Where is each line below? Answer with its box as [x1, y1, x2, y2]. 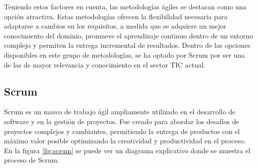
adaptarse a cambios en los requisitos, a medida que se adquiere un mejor [4, 21, 226, 31]
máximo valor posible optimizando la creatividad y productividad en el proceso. [4, 135, 246, 146]
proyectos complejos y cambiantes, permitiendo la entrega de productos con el [4, 126, 240, 136]
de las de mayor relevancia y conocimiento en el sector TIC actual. [4, 59, 206, 69]
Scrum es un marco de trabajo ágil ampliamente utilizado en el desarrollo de [4, 106, 236, 117]
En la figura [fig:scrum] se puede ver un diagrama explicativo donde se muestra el [4, 145, 251, 155]
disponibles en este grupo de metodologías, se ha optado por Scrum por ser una [4, 49, 245, 60]
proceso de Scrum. [4, 155, 59, 165]
